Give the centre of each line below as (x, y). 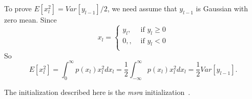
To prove (18, 8)
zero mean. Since (30, 19)
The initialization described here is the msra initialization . (97, 92)
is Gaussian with (222, 8)
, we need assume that (142, 8)
